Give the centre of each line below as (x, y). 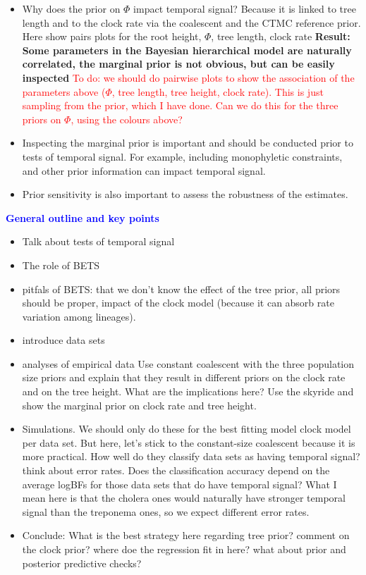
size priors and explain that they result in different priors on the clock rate (184, 377)
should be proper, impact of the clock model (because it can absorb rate (178, 303)
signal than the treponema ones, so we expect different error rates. (166, 511)
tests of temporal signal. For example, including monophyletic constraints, (182, 156)
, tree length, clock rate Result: (281, 36)
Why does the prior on (71, 8)
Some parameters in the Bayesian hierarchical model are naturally (187, 50)
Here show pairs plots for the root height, (112, 36)
